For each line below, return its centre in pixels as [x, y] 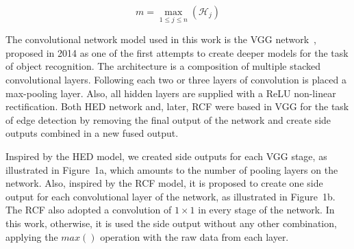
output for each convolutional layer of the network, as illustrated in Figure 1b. [170, 196]
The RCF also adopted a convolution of [89, 210]
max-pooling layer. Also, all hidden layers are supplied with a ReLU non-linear [171, 93]
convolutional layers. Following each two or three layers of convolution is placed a [176, 79]
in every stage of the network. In [266, 210]
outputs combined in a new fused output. [92, 133]
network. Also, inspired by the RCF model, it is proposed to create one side [164, 183]
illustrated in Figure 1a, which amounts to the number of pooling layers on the [172, 169]
